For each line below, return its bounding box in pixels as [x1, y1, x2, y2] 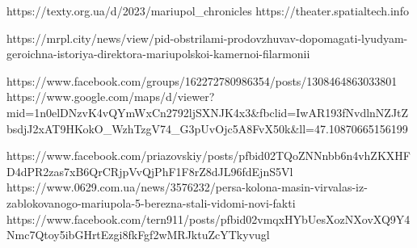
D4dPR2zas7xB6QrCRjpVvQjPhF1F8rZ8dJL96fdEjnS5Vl [6, 162, 293, 179]
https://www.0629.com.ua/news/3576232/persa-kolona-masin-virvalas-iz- [6, 179, 368, 195]
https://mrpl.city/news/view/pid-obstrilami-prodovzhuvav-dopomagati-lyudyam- [6, 29, 408, 46]
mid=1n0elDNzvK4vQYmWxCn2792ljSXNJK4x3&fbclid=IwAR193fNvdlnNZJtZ [6, 103, 409, 120]
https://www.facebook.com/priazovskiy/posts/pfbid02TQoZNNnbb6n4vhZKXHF [6, 147, 411, 164]
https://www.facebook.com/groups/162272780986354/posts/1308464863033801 [6, 72, 398, 89]
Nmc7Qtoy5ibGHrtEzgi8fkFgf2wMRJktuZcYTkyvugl [6, 226, 270, 243]
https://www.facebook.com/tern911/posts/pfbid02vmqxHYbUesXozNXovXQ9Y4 [6, 210, 411, 227]
